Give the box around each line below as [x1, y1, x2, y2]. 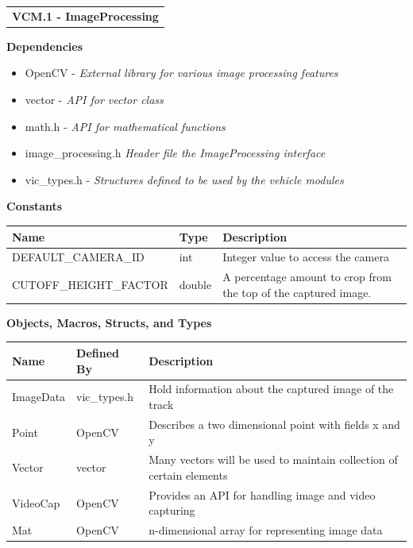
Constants [6, 198, 63, 214]
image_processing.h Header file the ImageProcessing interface [25, 145, 326, 161]
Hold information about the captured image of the [149, 380, 394, 397]
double [179, 276, 212, 292]
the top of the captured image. [222, 284, 372, 300]
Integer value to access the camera [222, 249, 389, 265]
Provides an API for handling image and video [149, 486, 376, 503]
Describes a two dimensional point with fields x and [149, 415, 400, 432]
